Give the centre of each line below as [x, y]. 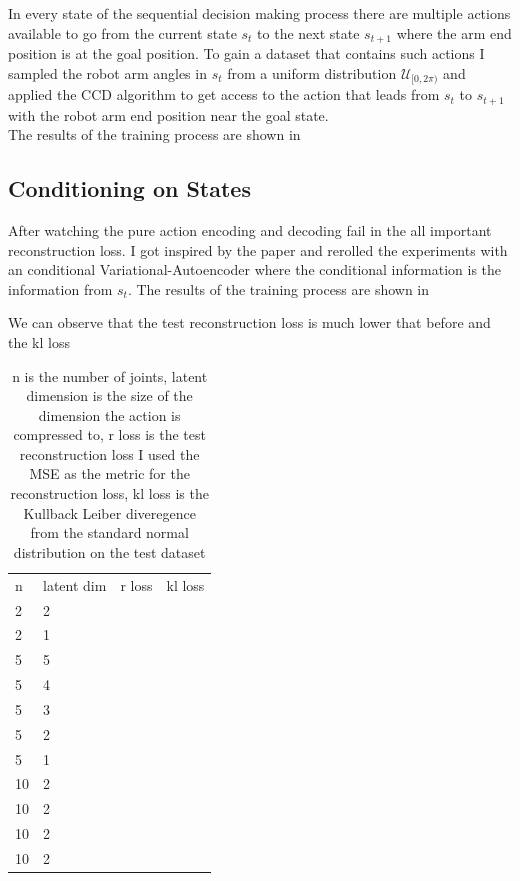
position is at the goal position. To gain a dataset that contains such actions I [246, 53]
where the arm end [454, 32]
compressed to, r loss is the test [109, 434]
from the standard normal [109, 532]
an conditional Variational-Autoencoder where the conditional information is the [255, 269]
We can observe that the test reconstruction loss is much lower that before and [249, 322]
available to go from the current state [122, 32]
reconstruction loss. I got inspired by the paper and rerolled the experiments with [258, 249]
